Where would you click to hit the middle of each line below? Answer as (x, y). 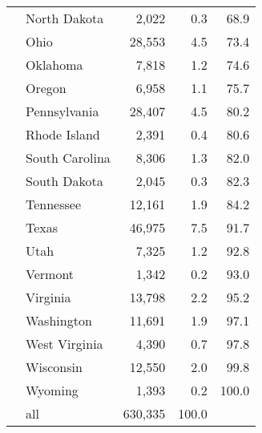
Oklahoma (54, 65)
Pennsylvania (62, 111)
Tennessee (54, 204)
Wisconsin (54, 367)
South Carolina (68, 158)
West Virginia (64, 344)
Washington (59, 320)
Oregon (46, 88)
